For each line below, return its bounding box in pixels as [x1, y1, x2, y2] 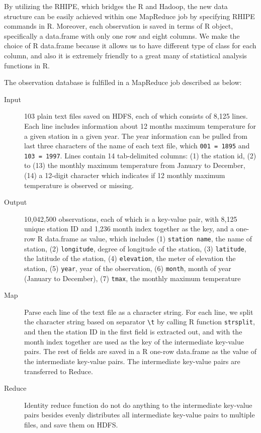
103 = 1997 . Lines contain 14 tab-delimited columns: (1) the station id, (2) [24, 150, 256, 160]
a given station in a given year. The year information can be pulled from [24, 130, 247, 141]
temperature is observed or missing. [24, 180, 134, 190]
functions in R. [4, 60, 50, 70]
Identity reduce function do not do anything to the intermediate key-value [24, 399, 252, 410]
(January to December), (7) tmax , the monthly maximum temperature [24, 273, 241, 283]
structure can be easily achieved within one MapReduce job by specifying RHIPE [4, 11, 255, 21]
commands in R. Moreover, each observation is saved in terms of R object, [4, 21, 233, 31]
